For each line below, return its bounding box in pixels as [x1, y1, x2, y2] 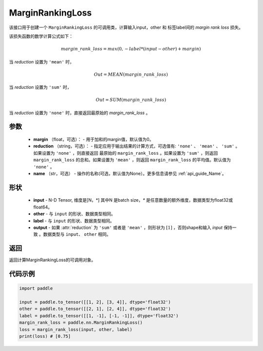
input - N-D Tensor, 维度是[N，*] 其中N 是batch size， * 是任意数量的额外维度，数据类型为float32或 [33, 197, 233, 203]
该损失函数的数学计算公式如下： [9, 33, 73, 39]
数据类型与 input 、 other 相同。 [43, 231, 112, 237]
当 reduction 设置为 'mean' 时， [9, 59, 74, 64]
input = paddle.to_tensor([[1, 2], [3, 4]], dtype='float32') [19, 299, 171, 305]
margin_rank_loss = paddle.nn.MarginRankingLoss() [19, 320, 143, 326]
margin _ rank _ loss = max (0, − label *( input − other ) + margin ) [61, 46, 201, 52]
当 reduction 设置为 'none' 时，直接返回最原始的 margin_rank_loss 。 [9, 110, 150, 116]
